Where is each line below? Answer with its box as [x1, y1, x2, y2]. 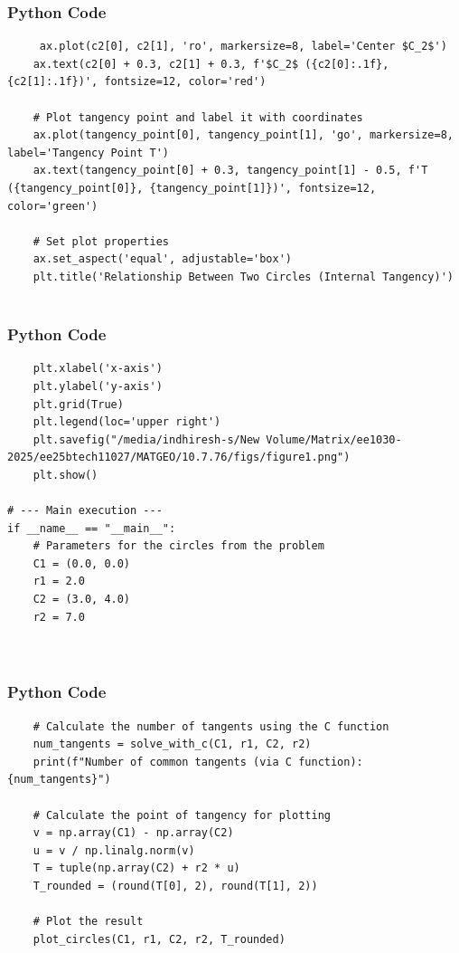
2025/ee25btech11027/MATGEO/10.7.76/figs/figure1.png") [7, 451, 351, 464]
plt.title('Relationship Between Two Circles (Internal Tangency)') [33, 270, 454, 283]
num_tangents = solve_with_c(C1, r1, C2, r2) [33, 738, 312, 751]
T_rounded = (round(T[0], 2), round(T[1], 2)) [33, 880, 318, 892]
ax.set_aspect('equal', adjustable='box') [33, 253, 292, 266]
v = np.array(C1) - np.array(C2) [33, 826, 234, 840]
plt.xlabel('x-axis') [33, 362, 163, 376]
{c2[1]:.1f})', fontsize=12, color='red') [7, 75, 267, 89]
